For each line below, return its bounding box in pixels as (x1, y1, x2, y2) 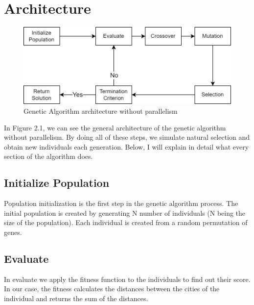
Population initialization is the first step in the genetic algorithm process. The (4, 198, 238, 208)
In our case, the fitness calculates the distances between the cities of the (4, 283, 220, 294)
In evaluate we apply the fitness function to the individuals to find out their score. (4, 274, 251, 284)
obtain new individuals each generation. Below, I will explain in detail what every (4, 141, 249, 152)
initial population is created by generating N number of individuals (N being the (4, 207, 246, 218)
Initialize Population (4, 175, 110, 190)
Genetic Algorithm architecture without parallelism (23, 105, 178, 116)
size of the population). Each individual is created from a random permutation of (4, 217, 248, 228)
